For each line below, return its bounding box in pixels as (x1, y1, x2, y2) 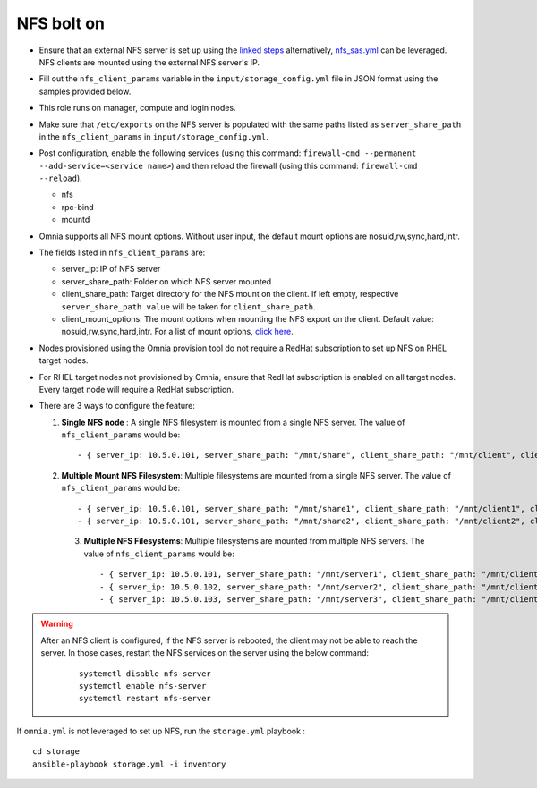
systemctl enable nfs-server (79, 681, 207, 691)
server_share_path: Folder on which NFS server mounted (61, 275, 272, 286)
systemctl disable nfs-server (79, 668, 212, 679)
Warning (40, 618, 73, 630)
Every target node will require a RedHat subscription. (38, 384, 234, 394)
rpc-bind (61, 201, 94, 212)
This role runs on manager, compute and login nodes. (38, 103, 236, 114)
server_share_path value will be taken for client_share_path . (61, 301, 317, 312)
